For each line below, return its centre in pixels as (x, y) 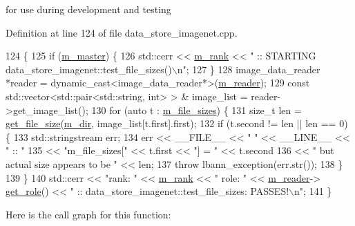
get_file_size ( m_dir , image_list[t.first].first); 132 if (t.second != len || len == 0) (177, 123)
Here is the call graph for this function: (88, 214)
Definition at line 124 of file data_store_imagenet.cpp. (122, 32)
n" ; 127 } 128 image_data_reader (249, 69)
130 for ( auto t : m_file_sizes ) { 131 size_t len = (196, 110)
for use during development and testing (88, 9)
